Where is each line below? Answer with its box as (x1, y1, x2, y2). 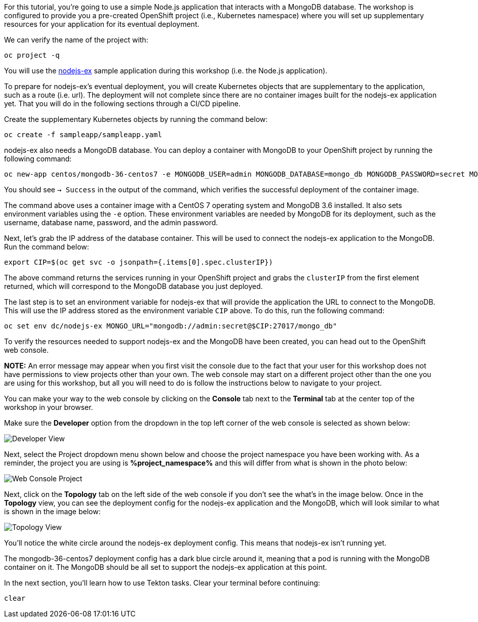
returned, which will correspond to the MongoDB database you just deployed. (4, 282, 263, 291)
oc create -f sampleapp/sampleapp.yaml (4, 131, 162, 139)
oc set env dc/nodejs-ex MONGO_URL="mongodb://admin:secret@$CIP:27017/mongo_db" (4, 322, 337, 330)
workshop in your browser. (4, 403, 93, 411)
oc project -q (4, 51, 60, 59)
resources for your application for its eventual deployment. (4, 20, 200, 28)
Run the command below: (4, 242, 89, 251)
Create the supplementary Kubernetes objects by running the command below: (4, 115, 268, 123)
